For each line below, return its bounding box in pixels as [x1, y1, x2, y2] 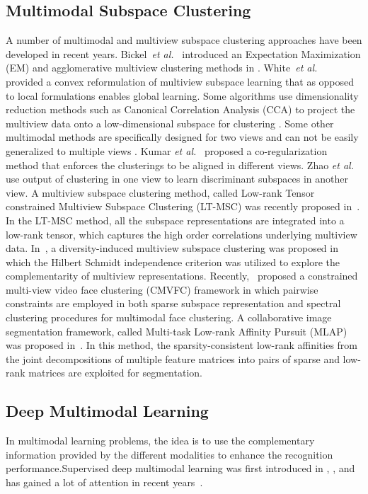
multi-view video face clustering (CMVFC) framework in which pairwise [6, 282, 318, 297]
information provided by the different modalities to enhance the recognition [6, 447, 333, 461]
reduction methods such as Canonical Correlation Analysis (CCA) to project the [6, 102, 355, 117]
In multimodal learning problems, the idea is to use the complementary [6, 433, 315, 448]
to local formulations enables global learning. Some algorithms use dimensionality [6, 88, 359, 103]
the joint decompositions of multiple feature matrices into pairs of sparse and [6, 351, 340, 366]
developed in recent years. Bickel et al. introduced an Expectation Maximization [6, 46, 361, 61]
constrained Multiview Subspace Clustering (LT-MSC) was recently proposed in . [6, 199, 360, 214]
